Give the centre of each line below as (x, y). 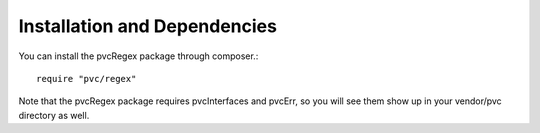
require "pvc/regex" (86, 78)
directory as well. (54, 115)
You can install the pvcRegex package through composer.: (138, 56)
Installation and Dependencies (147, 26)
